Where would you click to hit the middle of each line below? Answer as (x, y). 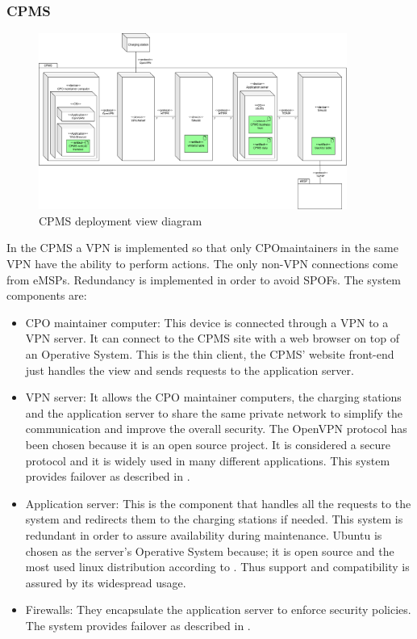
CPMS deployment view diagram (121, 220)
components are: (47, 295)
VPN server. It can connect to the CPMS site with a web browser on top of (212, 338)
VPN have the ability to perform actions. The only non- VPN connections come (202, 263)
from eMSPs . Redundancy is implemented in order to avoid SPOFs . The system (204, 279)
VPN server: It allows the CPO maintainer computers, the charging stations (213, 397)
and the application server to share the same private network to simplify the (214, 412)
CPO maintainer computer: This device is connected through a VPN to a (207, 322)
